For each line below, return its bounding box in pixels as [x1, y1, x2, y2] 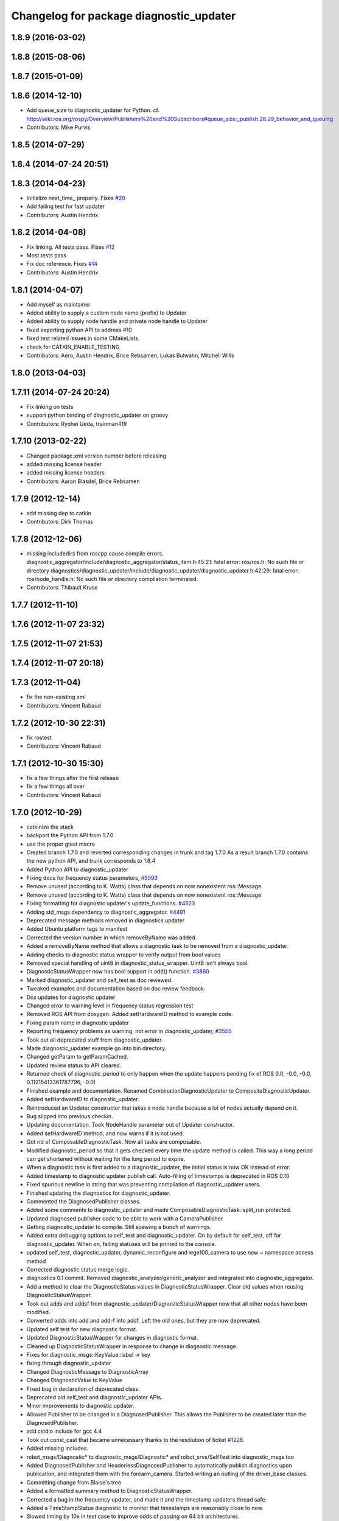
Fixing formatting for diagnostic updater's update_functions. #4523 [26, 900, 195, 907]
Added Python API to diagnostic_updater [26, 866, 129, 873]
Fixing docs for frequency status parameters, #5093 [26, 874, 158, 882]
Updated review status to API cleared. [26, 1062, 122, 1069]
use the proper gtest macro [26, 840, 96, 848]
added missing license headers [26, 469, 105, 476]
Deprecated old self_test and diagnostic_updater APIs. [26, 1393, 163, 1401]
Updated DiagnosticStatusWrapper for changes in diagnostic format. [26, 1334, 198, 1342]
